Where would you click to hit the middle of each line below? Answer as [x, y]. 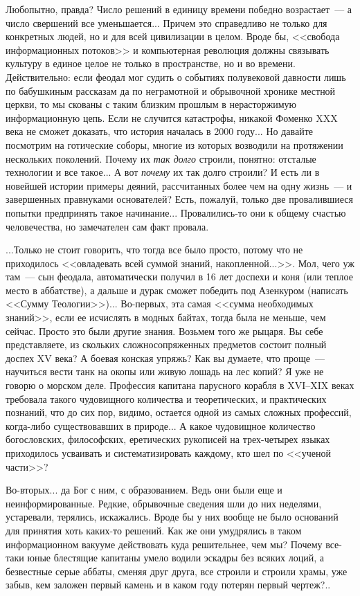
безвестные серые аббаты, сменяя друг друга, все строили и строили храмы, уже [177, 571]
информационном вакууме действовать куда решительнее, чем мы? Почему [164, 544]
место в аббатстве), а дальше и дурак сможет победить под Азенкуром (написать [177, 290]
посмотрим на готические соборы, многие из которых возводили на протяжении [174, 144]
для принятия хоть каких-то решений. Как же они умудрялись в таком [154, 530]
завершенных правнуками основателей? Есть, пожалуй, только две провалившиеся [180, 199]
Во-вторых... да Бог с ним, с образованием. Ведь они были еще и [144, 490]
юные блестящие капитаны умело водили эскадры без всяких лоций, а [175, 558]
